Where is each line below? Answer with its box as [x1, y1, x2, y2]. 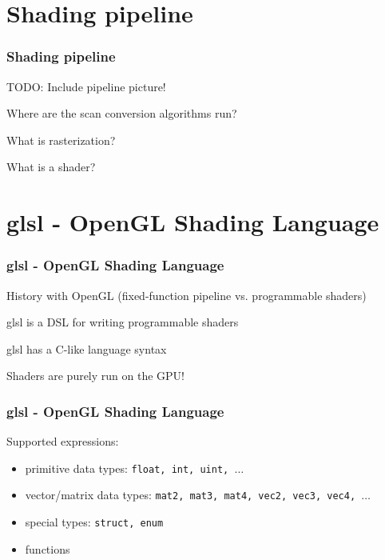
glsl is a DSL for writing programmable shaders [6, 314, 239, 330]
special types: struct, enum [25, 514, 164, 530]
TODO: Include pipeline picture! [6, 78, 166, 94]
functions [25, 540, 70, 557]
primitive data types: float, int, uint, [25, 459, 229, 476]
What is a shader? [6, 158, 96, 175]
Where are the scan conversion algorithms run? [6, 105, 237, 122]
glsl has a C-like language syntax [6, 340, 167, 357]
